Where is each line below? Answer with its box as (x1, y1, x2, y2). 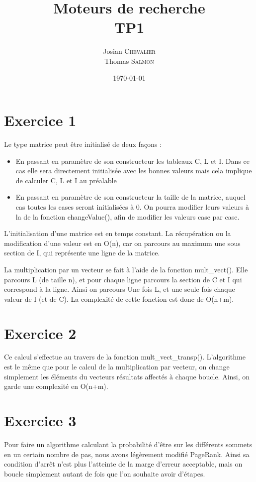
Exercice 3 (4, 410, 77, 431)
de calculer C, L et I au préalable (15, 175, 117, 185)
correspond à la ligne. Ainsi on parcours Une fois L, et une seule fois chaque (4, 284, 235, 294)
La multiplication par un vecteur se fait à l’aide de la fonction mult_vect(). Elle (4, 264, 248, 274)
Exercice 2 (4, 323, 77, 343)
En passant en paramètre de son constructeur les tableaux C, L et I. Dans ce (15, 155, 250, 166)
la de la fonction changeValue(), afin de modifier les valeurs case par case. (15, 211, 240, 222)
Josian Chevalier (103, 46, 156, 56)
